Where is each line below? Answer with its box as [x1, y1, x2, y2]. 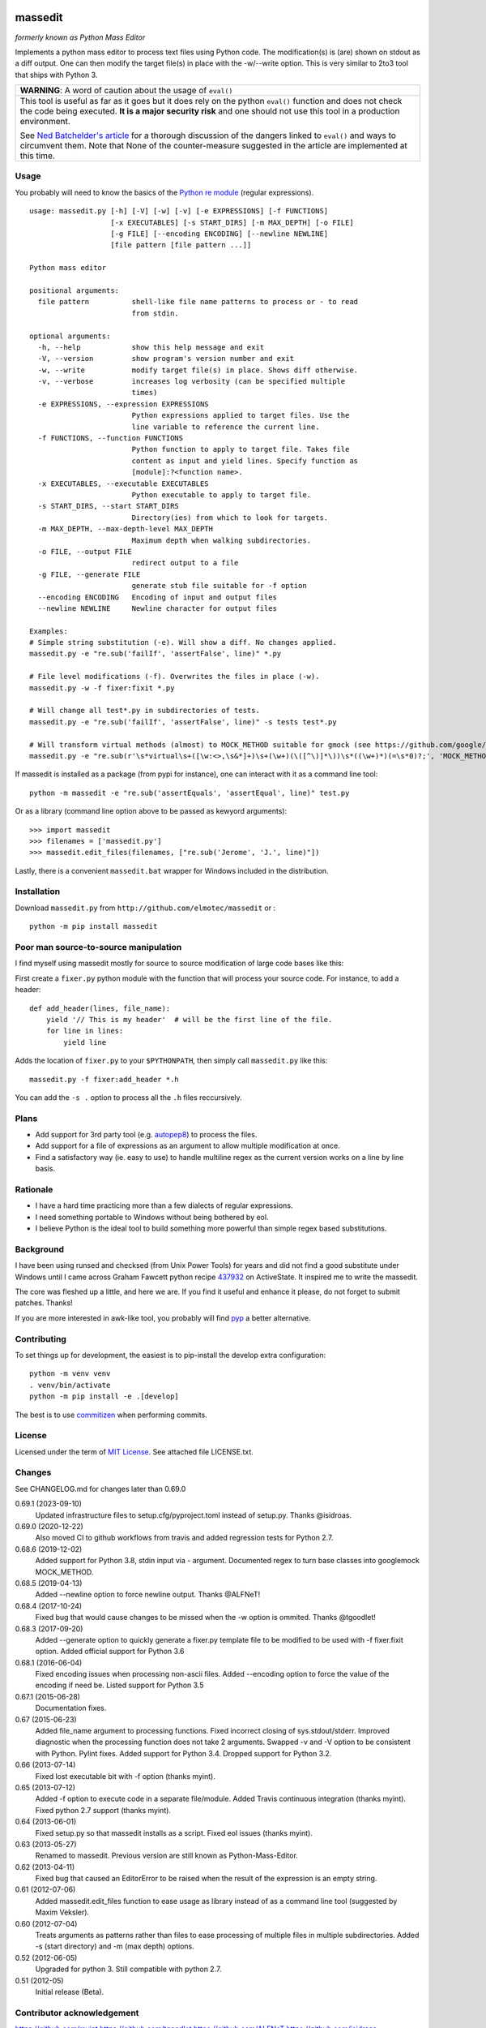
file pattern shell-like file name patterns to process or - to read [37, 297, 359, 307]
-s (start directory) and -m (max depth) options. [35, 1941, 194, 1951]
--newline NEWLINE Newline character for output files [37, 604, 277, 612]
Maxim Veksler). [35, 1907, 89, 1918]
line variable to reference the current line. [131, 422, 320, 432]
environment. [19, 116, 70, 127]
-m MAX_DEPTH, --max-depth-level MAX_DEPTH [37, 524, 214, 534]
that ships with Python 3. [15, 70, 98, 79]
